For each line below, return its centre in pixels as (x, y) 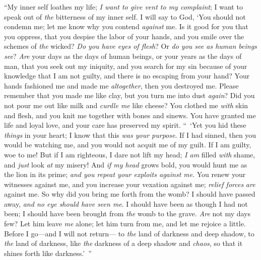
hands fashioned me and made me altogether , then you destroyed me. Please (121, 85)
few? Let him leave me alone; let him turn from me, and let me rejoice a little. (125, 224)
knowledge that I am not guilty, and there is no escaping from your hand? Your (127, 76)
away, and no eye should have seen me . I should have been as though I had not (126, 203)
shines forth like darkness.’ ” (48, 253)
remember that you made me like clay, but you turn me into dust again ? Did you (129, 95)
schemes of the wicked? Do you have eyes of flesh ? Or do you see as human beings (130, 46)
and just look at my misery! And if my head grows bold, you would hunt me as (126, 164)
